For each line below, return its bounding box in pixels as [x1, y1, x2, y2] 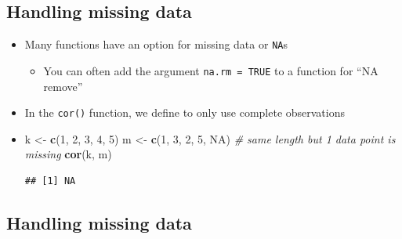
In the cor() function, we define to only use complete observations [24, 104, 346, 121]
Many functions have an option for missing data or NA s [24, 36, 288, 53]
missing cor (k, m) [24, 146, 112, 162]
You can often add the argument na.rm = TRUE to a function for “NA [43, 62, 378, 78]
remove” [43, 78, 83, 94]
